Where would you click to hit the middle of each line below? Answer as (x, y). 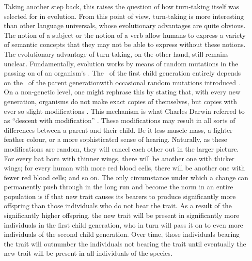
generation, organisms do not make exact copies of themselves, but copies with (121, 101)
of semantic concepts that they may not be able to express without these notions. (125, 44)
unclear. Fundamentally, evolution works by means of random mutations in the (121, 63)
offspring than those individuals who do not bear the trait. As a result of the (118, 206)
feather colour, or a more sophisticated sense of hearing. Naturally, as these (116, 139)
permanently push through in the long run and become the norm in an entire (118, 187)
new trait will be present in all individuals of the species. (88, 253)
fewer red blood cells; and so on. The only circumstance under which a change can (126, 177)
